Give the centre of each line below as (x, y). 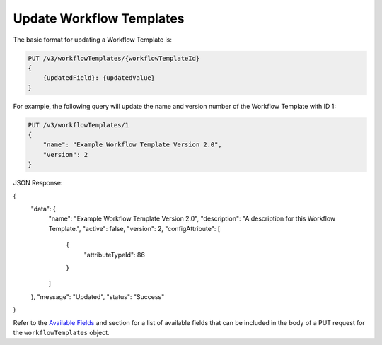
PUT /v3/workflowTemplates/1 (79, 125)
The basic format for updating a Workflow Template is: (93, 40)
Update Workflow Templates (99, 18)
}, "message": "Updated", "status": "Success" (98, 296)
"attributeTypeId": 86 (114, 255)
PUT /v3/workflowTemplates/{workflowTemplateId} (114, 58)
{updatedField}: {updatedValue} (99, 78)
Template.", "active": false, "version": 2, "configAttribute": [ (134, 228)
